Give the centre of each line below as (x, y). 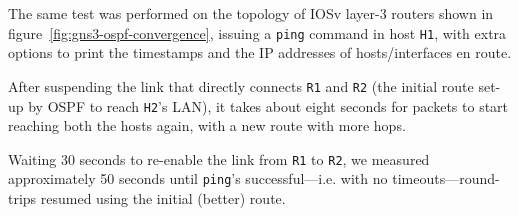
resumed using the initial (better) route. (163, 198)
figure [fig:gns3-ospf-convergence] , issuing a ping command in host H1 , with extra (257, 32)
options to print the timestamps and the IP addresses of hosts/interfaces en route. (260, 52)
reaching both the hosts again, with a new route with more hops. (207, 125)
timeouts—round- (446, 178)
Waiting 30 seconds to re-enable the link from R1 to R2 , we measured (219, 158)
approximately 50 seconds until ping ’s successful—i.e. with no (198, 178)
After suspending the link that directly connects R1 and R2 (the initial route (241, 85)
